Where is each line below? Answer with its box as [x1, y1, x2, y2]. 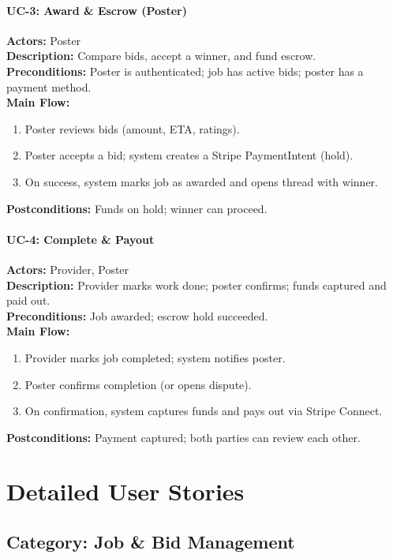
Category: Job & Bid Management [6, 530, 295, 554]
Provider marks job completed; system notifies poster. [24, 349, 286, 365]
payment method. [6, 78, 92, 95]
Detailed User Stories [6, 475, 245, 507]
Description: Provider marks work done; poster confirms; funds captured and [6, 276, 387, 293]
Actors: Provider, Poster [6, 260, 129, 277]
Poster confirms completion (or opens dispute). [24, 376, 252, 392]
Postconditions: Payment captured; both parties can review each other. [6, 429, 361, 445]
